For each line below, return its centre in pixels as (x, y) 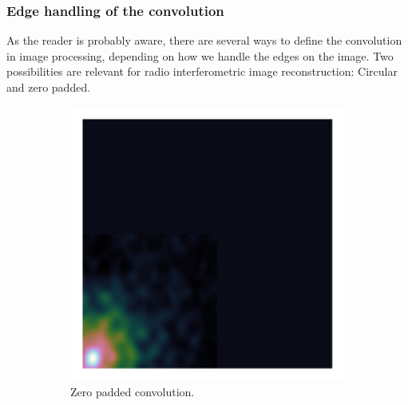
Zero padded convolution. (133, 392)
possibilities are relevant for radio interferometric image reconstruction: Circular (202, 71)
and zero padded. (49, 87)
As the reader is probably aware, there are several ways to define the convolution (204, 40)
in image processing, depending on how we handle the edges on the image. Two (200, 55)
